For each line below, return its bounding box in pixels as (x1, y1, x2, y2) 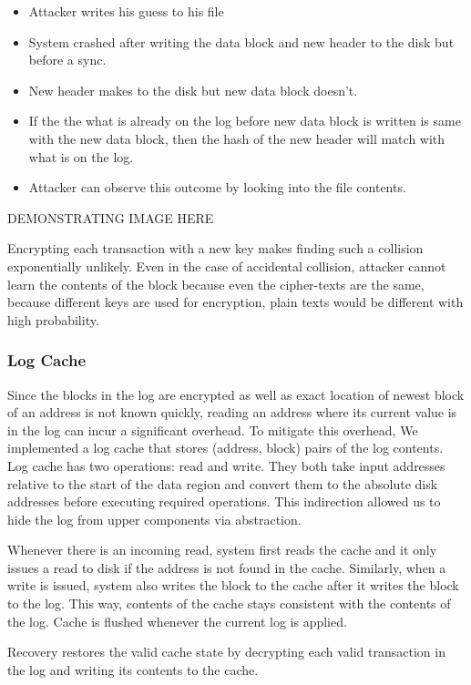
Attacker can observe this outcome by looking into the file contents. (28, 178, 406, 197)
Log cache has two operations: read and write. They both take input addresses (7, 455, 445, 475)
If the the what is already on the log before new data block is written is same (28, 111, 461, 130)
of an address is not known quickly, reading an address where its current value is (7, 403, 457, 422)
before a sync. (28, 50, 107, 69)
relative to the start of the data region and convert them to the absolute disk (7, 474, 438, 493)
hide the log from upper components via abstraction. (7, 509, 302, 528)
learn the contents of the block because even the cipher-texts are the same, (7, 274, 425, 293)
